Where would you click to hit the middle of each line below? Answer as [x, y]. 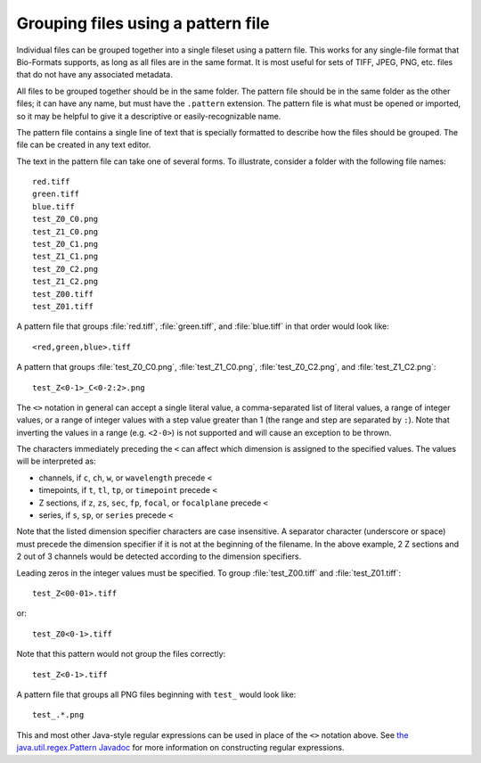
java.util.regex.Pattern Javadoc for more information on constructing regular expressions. [180, 748]
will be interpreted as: [57, 461]
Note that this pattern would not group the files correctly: [121, 654]
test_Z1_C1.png [65, 257]
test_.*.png [58, 715]
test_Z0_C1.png [65, 244]
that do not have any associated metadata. [94, 75]
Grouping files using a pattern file [143, 23]
